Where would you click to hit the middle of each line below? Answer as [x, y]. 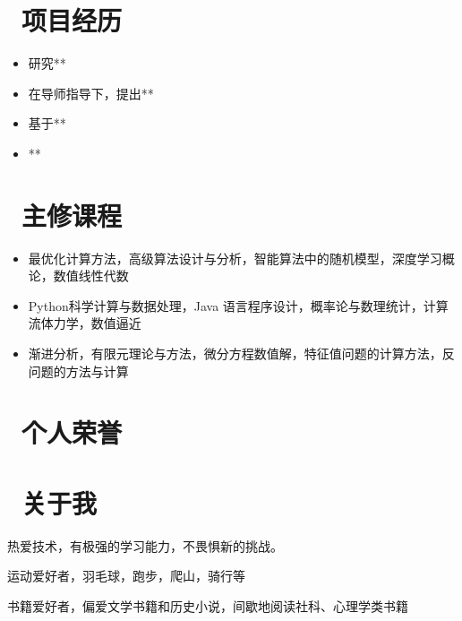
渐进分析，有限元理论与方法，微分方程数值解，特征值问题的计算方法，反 [241, 353]
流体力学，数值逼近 [85, 323]
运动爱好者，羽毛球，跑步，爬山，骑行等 [126, 576]
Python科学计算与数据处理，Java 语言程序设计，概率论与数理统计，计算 [238, 305]
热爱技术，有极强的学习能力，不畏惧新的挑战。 [145, 545]
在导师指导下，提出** [91, 93]
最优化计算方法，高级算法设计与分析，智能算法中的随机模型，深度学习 [235, 258]
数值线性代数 [91, 276]
